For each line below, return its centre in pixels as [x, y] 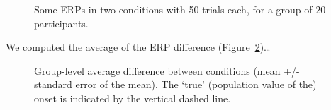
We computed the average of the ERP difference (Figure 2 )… [138, 47]
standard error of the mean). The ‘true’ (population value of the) [175, 84]
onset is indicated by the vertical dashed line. [133, 98]
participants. [61, 23]
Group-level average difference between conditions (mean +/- [167, 70]
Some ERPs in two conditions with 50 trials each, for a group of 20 [180, 9]
